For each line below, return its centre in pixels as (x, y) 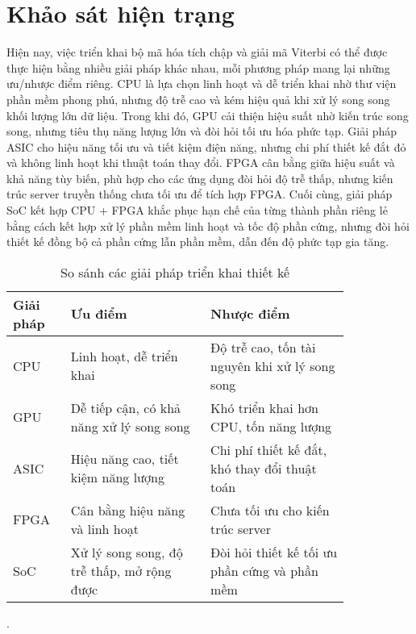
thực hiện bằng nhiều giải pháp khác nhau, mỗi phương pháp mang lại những (198, 67)
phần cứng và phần (264, 570)
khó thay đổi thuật (264, 468)
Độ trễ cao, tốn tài (263, 347)
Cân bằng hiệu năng (128, 510)
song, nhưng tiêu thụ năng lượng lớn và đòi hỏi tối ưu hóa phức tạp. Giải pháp (202, 131)
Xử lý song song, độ (127, 552)
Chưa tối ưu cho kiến (270, 510)
